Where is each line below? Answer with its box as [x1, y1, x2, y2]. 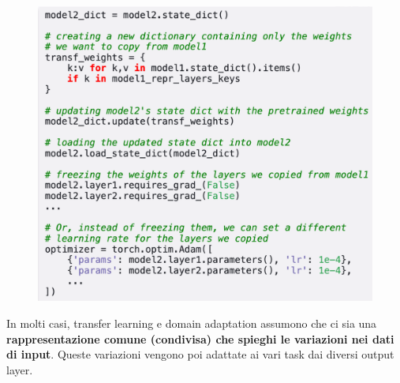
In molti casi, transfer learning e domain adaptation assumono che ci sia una [6, 315, 377, 332]
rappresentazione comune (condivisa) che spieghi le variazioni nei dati [6, 330, 394, 347]
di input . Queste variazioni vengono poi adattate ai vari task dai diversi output [6, 346, 394, 362]
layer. [6, 361, 33, 377]
